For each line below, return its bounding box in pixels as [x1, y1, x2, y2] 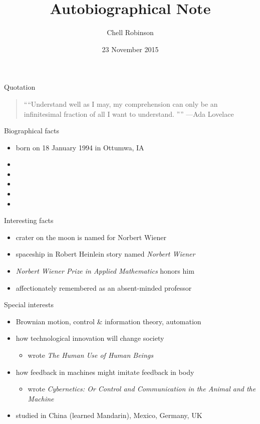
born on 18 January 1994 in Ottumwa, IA [16, 142, 144, 152]
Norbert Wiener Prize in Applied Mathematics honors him [16, 266, 194, 276]
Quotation [4, 82, 36, 92]
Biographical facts [4, 125, 59, 136]
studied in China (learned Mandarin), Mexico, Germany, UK [16, 410, 202, 420]
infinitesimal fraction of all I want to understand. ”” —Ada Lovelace [24, 108, 234, 119]
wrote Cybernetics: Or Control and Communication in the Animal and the [28, 383, 256, 394]
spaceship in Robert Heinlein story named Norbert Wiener [16, 249, 195, 259]
